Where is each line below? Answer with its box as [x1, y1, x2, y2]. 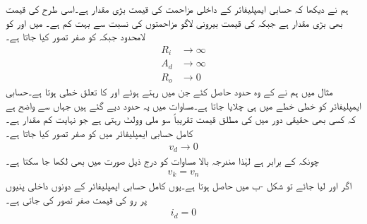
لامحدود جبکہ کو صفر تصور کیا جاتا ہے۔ [6, 29, 145, 44]
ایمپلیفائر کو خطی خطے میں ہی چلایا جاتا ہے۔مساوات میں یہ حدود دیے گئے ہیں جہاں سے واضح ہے [6, 98, 361, 112]
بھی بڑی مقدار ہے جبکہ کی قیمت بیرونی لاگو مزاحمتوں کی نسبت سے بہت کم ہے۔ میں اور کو [6, 15, 343, 30]
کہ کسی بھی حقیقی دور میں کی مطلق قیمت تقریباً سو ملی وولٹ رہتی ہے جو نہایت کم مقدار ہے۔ [6, 112, 356, 126]
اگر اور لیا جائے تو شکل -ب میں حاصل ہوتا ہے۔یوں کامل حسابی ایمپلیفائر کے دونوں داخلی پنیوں [6, 178, 352, 193]
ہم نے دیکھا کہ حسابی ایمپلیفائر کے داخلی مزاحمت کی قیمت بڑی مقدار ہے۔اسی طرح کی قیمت [6, 1, 349, 16]
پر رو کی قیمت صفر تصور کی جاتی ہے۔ [6, 191, 147, 206]
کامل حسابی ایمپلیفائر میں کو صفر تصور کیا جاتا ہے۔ [6, 126, 193, 141]
